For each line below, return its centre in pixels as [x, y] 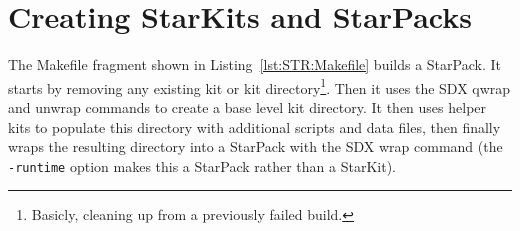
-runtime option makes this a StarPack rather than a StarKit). [202, 165]
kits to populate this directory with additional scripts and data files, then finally [254, 126]
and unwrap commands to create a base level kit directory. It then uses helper [247, 106]
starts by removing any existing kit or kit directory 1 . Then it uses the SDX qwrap [259, 86]
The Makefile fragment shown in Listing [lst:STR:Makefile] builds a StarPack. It [254, 64]
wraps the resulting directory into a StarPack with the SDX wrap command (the [255, 146]
